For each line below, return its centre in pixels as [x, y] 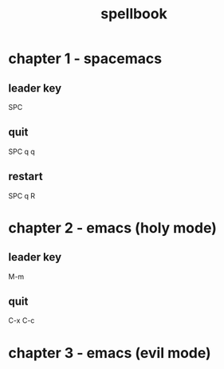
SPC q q [22, 151]
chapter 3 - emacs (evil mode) [110, 353]
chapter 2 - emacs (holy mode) [113, 228]
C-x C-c [22, 320]
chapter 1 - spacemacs [85, 59]
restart [26, 177]
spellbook [134, 14]
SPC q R [22, 195]
